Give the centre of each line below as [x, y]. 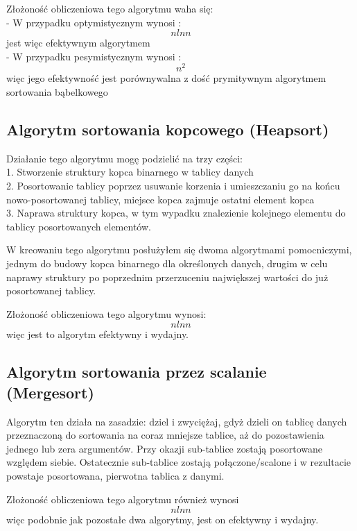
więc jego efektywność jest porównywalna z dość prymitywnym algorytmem [166, 78]
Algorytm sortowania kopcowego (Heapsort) [168, 129]
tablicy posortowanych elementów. [79, 226]
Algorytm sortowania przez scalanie [137, 372]
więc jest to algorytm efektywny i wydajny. [98, 334]
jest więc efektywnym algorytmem [78, 43]
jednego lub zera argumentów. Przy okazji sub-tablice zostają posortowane [164, 448]
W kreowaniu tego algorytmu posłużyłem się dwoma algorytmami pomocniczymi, [179, 250]
